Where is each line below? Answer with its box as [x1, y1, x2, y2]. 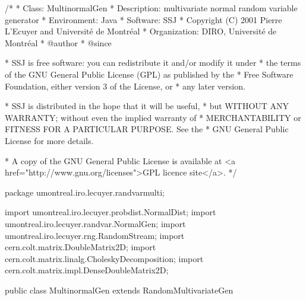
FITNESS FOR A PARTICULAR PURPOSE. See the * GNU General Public [5, 123, 289, 135]
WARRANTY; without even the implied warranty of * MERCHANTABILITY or [5, 111, 301, 123]
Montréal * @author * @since [5, 36, 112, 49]
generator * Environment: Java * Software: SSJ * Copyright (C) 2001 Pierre [5, 13, 282, 25]
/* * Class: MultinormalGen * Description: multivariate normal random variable [5, 2, 298, 14]
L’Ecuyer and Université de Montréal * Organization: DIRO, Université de [5, 25, 277, 37]
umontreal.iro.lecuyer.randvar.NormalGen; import [5, 217, 186, 229]
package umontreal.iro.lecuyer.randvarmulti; [5, 186, 165, 198]
